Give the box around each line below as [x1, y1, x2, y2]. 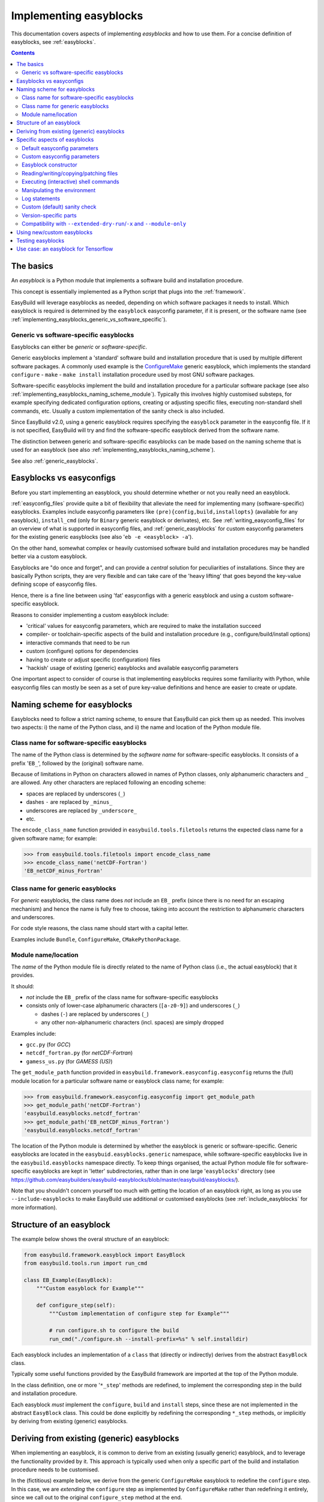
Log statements [22, 195, 60, 202]
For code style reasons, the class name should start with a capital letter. [11, 925, 189, 932]
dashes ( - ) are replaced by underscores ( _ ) [41, 1010, 149, 1018]
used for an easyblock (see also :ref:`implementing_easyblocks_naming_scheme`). [11, 446, 215, 454]
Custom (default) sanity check [22, 203, 97, 210]
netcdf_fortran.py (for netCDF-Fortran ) [26, 1049, 133, 1057]
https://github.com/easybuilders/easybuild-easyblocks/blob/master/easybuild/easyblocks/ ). [11, 1176, 240, 1183]
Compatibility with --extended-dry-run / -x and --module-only [22, 220, 187, 228]
